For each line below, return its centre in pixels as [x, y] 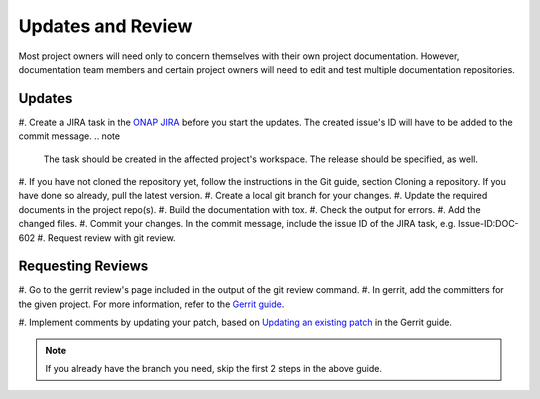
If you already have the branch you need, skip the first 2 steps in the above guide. [213, 369]
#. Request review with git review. [106, 237]
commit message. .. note [69, 136]
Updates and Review [105, 26]
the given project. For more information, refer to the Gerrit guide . [151, 304]
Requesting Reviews [83, 266]
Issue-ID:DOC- [488, 224]
